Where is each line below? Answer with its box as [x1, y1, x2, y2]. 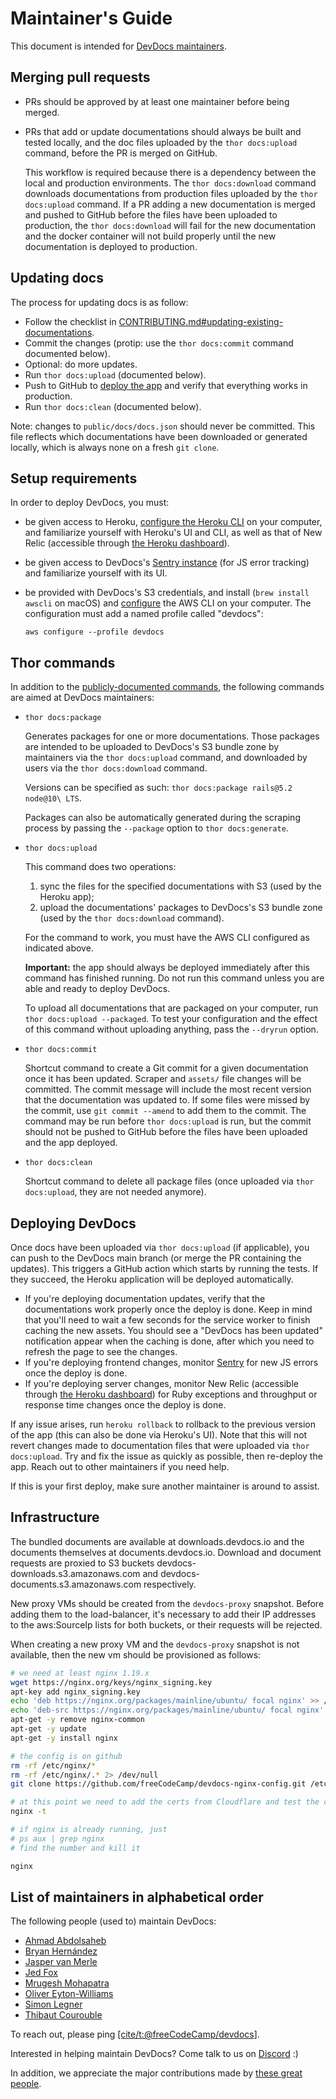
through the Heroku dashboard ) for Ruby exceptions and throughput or [24, 1388, 318, 1400]
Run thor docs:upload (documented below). [24, 368, 207, 381]
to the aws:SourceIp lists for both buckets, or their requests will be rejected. [10, 1618, 323, 1631]
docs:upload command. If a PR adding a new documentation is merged [24, 198, 316, 210]
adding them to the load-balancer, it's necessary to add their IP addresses [10, 1608, 317, 1620]
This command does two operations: [24, 861, 177, 873]
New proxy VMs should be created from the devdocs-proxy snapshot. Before [10, 1597, 325, 1609]
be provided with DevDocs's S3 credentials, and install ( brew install [24, 587, 310, 599]
